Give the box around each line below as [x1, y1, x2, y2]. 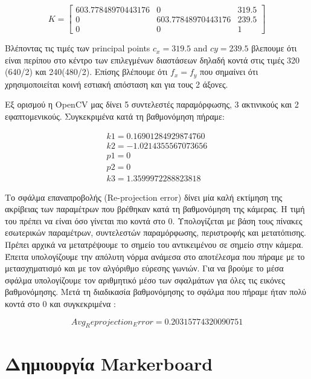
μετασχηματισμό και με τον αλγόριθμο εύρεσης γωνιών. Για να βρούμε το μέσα [5, 262, 284, 274]
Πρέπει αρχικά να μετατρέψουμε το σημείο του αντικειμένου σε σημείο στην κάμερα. [5, 238, 304, 251]
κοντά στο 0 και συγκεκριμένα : [5, 297, 116, 310]
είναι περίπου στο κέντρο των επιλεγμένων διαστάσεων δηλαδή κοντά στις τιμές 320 [5, 53, 300, 66]
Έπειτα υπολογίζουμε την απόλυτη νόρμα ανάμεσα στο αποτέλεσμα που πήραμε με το [5, 250, 305, 262]
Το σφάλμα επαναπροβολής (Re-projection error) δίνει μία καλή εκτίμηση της [5, 190, 283, 203]
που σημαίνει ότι [200, 65, 258, 78]
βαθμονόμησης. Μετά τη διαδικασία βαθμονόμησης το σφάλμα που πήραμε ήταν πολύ [5, 285, 307, 298]
